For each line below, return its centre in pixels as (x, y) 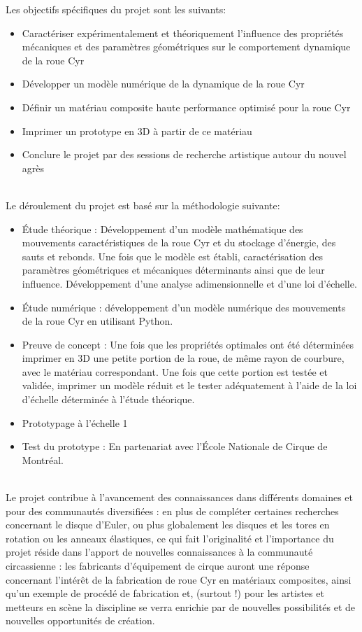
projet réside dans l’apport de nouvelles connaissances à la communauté (159, 552)
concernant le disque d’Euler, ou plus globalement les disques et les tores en (168, 525)
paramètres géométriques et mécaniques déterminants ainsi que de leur (173, 270)
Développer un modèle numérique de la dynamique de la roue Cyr (163, 84)
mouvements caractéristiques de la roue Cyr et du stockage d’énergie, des (179, 243)
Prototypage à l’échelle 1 (75, 422)
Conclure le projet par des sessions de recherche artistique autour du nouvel (184, 154)
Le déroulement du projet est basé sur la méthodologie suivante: (143, 205)
